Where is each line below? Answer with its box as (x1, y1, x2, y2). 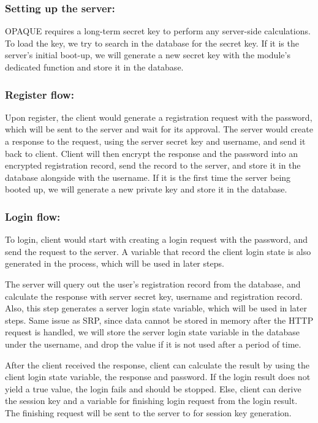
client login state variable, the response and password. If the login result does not (5, 370, 311, 383)
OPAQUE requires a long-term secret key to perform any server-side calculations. (5, 25, 311, 37)
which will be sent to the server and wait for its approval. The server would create (5, 123, 313, 135)
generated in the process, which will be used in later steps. (5, 257, 224, 270)
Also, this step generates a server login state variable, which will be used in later (5, 302, 308, 314)
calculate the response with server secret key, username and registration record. (5, 289, 303, 302)
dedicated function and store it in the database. (5, 61, 184, 73)
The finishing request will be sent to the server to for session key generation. (5, 406, 292, 419)
